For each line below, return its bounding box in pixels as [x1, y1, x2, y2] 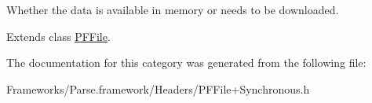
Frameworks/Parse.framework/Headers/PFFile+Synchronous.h [6, 80, 310, 97]
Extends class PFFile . [6, 28, 111, 44]
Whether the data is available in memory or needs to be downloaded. [6, 2, 339, 17]
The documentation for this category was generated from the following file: [6, 54, 367, 71]
